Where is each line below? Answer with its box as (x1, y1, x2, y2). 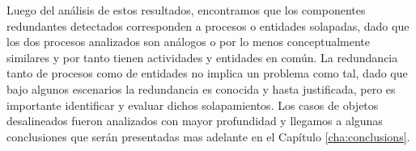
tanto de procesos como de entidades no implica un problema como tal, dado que (6, 65, 408, 82)
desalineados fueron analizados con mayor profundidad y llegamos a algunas (6, 112, 383, 129)
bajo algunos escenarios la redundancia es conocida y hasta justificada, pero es (6, 80, 396, 97)
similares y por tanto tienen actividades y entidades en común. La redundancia (6, 48, 398, 65)
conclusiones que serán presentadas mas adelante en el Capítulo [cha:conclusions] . (6, 128, 410, 145)
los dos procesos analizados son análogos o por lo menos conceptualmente (6, 33, 371, 50)
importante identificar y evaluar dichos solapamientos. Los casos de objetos (6, 96, 379, 113)
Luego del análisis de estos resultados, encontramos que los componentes (6, 2, 366, 18)
